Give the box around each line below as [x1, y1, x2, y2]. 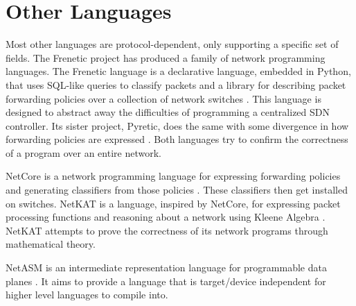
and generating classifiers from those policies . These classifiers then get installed [6, 182, 348, 197]
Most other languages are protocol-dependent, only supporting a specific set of [6, 37, 339, 51]
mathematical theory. [6, 237, 96, 251]
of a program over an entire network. [6, 145, 161, 160]
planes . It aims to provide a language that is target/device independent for [6, 273, 326, 288]
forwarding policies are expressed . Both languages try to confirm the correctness [6, 132, 348, 146]
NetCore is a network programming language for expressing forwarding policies [6, 169, 341, 183]
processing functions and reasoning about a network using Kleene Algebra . [6, 210, 326, 224]
